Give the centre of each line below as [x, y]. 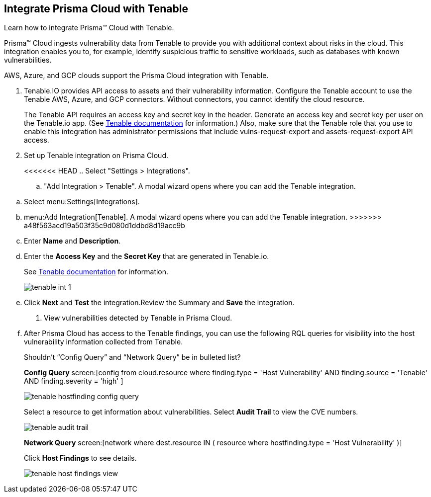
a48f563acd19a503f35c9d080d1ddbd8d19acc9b [105, 226]
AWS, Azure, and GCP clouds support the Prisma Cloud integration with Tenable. [136, 76]
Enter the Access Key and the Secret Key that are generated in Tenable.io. [147, 256]
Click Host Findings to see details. [80, 458]
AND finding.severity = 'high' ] [74, 381]
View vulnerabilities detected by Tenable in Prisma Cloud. [138, 318]
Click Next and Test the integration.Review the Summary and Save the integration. [159, 303]
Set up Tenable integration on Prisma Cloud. [96, 156]
